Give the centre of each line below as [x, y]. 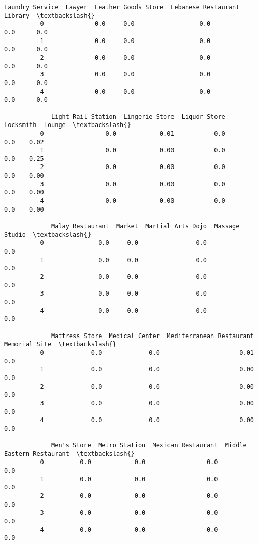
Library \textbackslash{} [49, 15]
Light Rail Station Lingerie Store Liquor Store [138, 117]
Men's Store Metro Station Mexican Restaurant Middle [149, 446]
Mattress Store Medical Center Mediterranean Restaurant [153, 336]
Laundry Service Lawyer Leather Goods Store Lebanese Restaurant [122, 7]
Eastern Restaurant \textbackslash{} [69, 454]
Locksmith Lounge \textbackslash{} [68, 125]
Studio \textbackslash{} [48, 235]
